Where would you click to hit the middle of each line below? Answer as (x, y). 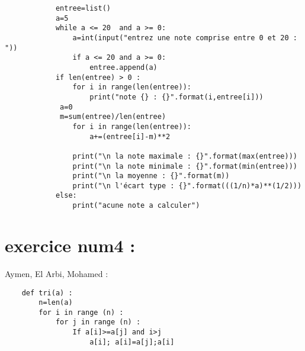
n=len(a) (56, 303)
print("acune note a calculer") (136, 206)
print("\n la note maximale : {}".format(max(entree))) (185, 156)
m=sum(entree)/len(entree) (113, 117)
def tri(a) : (47, 293)
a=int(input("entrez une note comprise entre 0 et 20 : (185, 38)
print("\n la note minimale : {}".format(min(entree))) (185, 166)
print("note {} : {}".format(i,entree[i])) (176, 97)
